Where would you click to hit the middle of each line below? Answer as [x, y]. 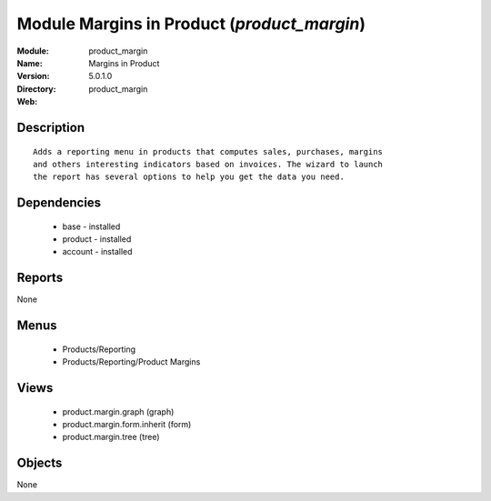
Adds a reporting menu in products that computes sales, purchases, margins [208, 151]
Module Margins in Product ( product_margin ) [191, 24]
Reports [40, 278]
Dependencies [59, 203]
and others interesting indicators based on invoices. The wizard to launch [208, 164]
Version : [33, 76]
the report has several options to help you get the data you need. [189, 177]
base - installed [91, 226]
